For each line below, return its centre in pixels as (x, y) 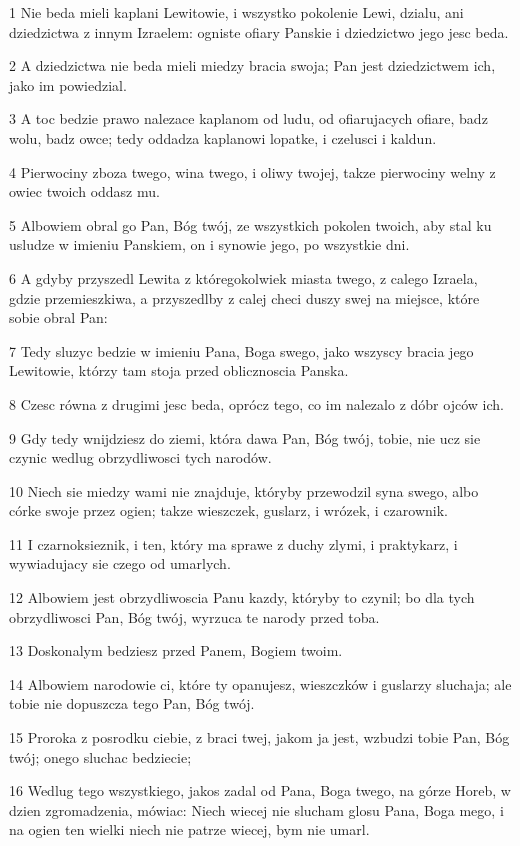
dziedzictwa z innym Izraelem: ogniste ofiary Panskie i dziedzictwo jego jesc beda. (259, 31)
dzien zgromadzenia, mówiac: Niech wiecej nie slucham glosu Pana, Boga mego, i (256, 809)
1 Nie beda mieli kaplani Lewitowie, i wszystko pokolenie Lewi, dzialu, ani (236, 12)
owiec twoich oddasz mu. (84, 191)
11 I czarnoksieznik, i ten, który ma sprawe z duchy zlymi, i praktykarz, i (233, 543)
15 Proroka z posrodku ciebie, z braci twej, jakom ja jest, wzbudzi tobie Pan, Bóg (259, 737)
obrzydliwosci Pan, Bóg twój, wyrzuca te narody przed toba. (194, 616)
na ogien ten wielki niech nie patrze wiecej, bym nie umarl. (189, 829)
